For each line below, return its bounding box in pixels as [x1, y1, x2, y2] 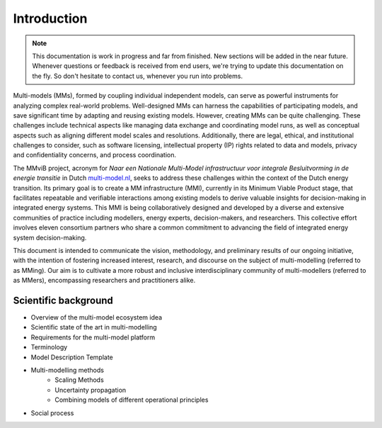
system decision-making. [13, 233, 87, 242]
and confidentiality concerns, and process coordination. [13, 151, 177, 159]
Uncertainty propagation [54, 385, 127, 394]
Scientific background [13, 294, 113, 306]
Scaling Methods [54, 376, 104, 384]
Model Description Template [30, 353, 113, 361]
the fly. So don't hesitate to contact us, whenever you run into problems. [32, 72, 243, 80]
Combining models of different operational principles [54, 395, 209, 404]
